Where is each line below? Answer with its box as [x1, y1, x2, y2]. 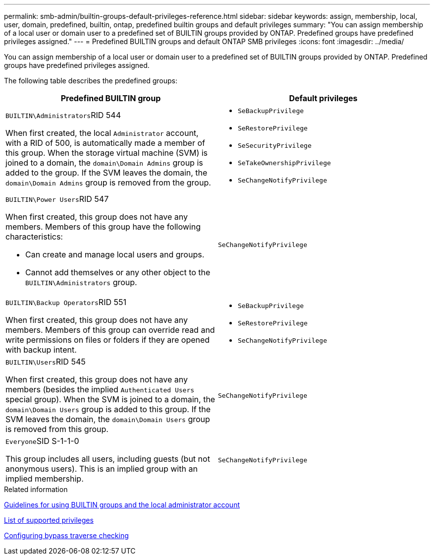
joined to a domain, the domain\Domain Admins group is [5, 157, 203, 168]
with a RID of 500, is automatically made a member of [5, 137, 205, 148]
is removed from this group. [5, 424, 108, 434]
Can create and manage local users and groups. [25, 249, 205, 259]
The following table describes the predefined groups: [4, 76, 177, 85]
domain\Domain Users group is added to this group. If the [5, 404, 211, 414]
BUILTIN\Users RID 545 [5, 357, 86, 367]
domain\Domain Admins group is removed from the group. [5, 177, 211, 187]
